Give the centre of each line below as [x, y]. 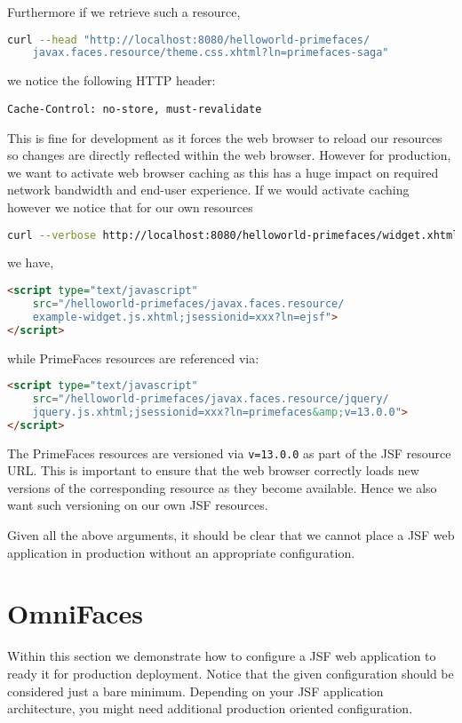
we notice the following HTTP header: [112, 80]
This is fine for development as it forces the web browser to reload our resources [225, 137]
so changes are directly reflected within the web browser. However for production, [229, 155]
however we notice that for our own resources [130, 207]
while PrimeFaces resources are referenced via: [133, 358]
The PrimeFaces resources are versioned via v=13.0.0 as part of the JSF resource [229, 453]
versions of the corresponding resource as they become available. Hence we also [222, 487]
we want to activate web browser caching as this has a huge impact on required [223, 172]
